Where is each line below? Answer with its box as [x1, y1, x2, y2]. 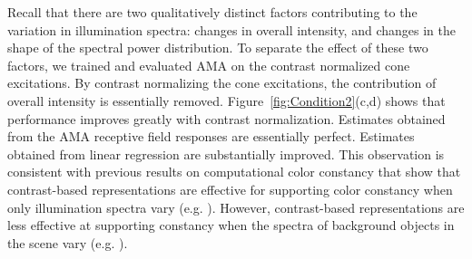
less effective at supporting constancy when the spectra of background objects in [7, 216, 455, 235]
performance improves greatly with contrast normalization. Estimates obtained [7, 109, 446, 128]
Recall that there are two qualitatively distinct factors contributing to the [7, 3, 418, 21]
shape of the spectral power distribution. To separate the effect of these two [7, 38, 428, 57]
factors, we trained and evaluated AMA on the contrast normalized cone [7, 55, 410, 74]
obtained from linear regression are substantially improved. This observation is [7, 144, 445, 163]
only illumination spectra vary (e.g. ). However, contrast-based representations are [7, 197, 465, 216]
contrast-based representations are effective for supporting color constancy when [7, 179, 453, 198]
